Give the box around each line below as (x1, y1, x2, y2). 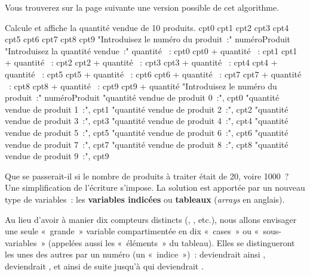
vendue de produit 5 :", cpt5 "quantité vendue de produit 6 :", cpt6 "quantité (5, 126, 288, 138)
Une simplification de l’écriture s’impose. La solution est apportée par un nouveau (5, 181, 305, 194)
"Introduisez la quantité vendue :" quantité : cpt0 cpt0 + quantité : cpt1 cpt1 (5, 44, 297, 57)
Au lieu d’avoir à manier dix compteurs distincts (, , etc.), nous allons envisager (5, 213, 297, 225)
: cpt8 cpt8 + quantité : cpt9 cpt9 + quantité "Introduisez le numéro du (8, 79, 277, 92)
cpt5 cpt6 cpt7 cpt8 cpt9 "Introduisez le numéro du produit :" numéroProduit (5, 33, 291, 45)
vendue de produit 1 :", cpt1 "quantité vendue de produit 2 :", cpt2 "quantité (5, 103, 288, 115)
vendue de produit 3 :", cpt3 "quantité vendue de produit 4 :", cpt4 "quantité (5, 114, 288, 127)
